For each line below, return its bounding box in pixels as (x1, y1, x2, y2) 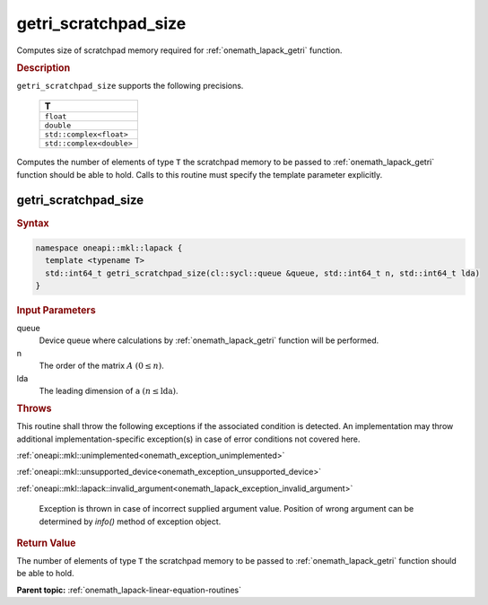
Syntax (16, 216, 49, 229)
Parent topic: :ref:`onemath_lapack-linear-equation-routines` (16, 584, 242, 595)
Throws (16, 402, 52, 415)
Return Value (16, 537, 76, 549)
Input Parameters (16, 304, 96, 317)
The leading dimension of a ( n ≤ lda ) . (39, 385, 179, 396)
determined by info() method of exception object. (39, 516, 222, 527)
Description (16, 61, 71, 74)
